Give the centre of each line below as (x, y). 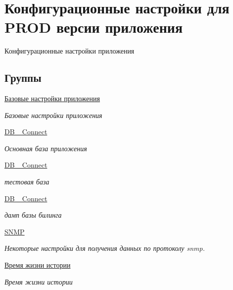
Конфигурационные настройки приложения (70, 51)
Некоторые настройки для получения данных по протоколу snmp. (105, 248)
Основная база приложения (46, 148)
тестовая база (27, 182)
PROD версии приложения (94, 27)
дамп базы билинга (33, 215)
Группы (23, 78)
